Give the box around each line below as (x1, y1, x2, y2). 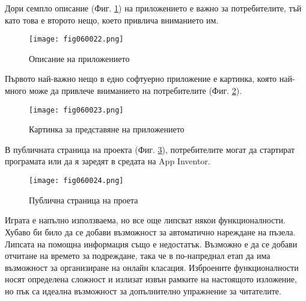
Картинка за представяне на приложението (29, 123, 185, 135)
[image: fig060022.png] (29, 35, 124, 44)
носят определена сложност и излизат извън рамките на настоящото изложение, (5, 273, 297, 285)
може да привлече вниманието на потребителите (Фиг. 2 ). (29, 84, 242, 97)
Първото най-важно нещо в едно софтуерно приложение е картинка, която (5, 72, 277, 85)
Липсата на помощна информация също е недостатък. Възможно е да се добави (5, 237, 298, 250)
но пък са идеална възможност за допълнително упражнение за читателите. (5, 284, 281, 297)
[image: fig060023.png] (29, 105, 124, 114)
